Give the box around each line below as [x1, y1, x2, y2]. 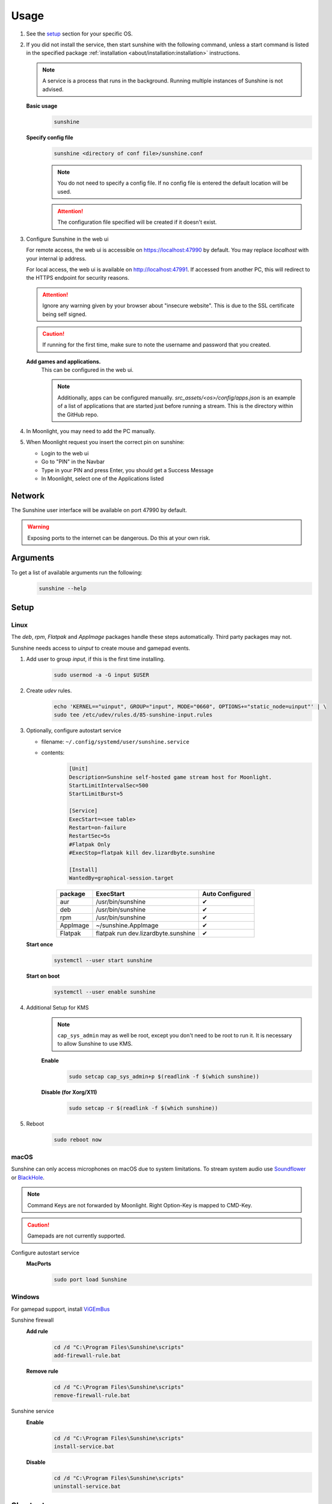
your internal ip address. [26, 254, 87, 262]
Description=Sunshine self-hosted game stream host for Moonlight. [69, 774, 272, 780]
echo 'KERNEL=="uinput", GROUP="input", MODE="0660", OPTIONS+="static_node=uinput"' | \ [54, 703, 327, 710]
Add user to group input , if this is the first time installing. [26, 656, 165, 663]
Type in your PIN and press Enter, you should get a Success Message [41, 466, 214, 473]
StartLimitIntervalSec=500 [69, 782, 149, 789]
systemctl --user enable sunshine [54, 988, 156, 996]
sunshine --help [38, 585, 87, 592]
